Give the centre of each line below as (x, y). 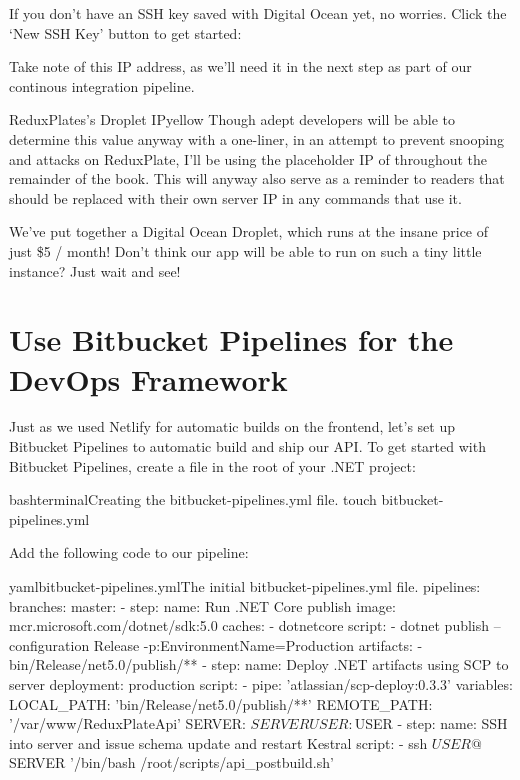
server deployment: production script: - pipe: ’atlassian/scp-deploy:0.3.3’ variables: (261, 683)
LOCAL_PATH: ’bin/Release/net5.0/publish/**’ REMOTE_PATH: (221, 703)
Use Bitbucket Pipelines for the (231, 339)
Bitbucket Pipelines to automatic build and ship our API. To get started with (247, 446)
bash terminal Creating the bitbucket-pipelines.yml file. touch (193, 499)
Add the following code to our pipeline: (129, 552)
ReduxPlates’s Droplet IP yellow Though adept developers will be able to (232, 119)
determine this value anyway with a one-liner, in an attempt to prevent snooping (256, 138)
